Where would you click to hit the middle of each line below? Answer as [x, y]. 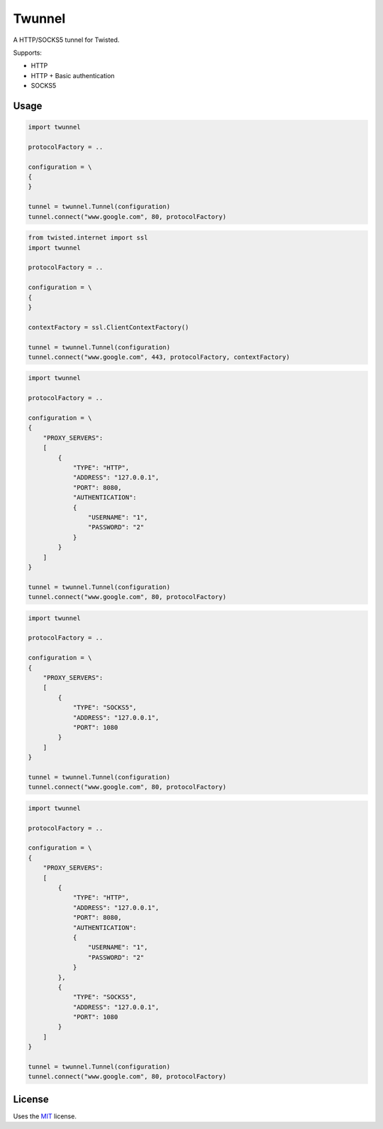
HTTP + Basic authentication [73, 75]
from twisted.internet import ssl [88, 238]
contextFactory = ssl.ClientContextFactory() [109, 327]
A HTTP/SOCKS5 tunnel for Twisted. [66, 40]
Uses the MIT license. [45, 1116]
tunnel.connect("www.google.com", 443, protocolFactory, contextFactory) [159, 357]
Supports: [28, 53]
